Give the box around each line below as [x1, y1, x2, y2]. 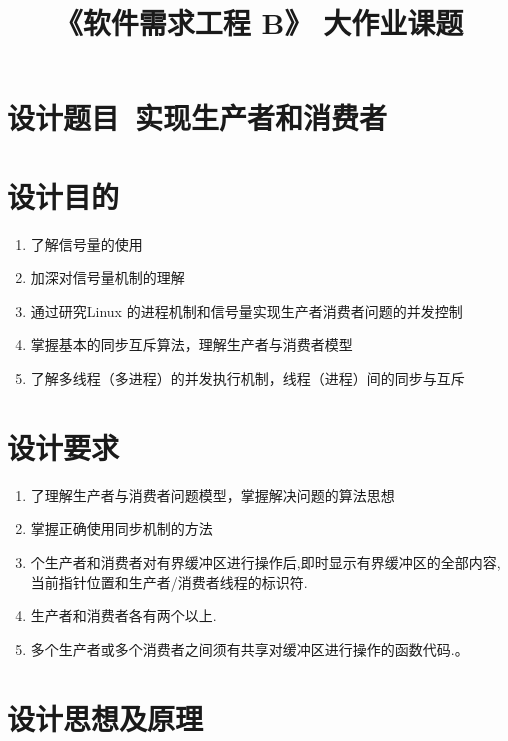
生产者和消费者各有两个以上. [30, 605, 217, 626]
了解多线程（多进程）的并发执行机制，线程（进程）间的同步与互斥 [30, 368, 465, 389]
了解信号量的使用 [30, 233, 143, 254]
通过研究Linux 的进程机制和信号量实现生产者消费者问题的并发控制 [30, 300, 463, 321]
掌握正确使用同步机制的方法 [30, 518, 213, 539]
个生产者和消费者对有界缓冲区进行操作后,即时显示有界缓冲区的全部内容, [30, 551, 501, 572]
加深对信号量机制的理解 [30, 267, 185, 288]
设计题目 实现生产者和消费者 [7, 97, 388, 138]
